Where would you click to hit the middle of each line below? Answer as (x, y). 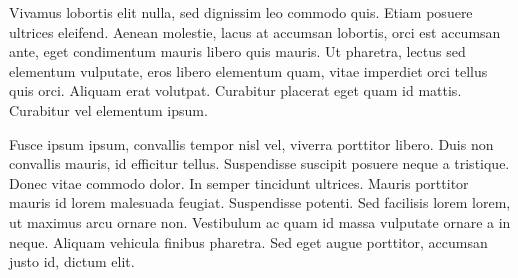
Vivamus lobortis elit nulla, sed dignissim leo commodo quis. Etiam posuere (241, 12)
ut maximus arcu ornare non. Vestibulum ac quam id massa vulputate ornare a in (260, 221)
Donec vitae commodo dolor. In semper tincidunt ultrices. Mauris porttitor (239, 182)
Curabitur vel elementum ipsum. (108, 109)
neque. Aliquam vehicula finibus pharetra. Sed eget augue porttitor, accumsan (248, 241)
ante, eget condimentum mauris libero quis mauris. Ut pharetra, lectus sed (237, 51)
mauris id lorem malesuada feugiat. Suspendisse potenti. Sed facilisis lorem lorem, (260, 202)
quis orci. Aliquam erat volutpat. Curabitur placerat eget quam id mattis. (235, 90)
